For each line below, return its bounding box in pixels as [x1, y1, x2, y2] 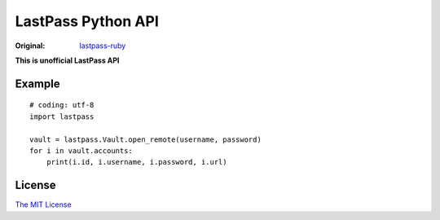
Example [15, 77, 60, 90]
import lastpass [29, 112, 95, 121]
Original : [15, 41, 46, 51]
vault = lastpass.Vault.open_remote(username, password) [29, 134, 262, 144]
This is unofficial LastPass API [15, 55, 120, 65]
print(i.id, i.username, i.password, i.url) [46, 157, 227, 167]
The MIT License [15, 200, 73, 209]
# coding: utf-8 [29, 100, 95, 110]
